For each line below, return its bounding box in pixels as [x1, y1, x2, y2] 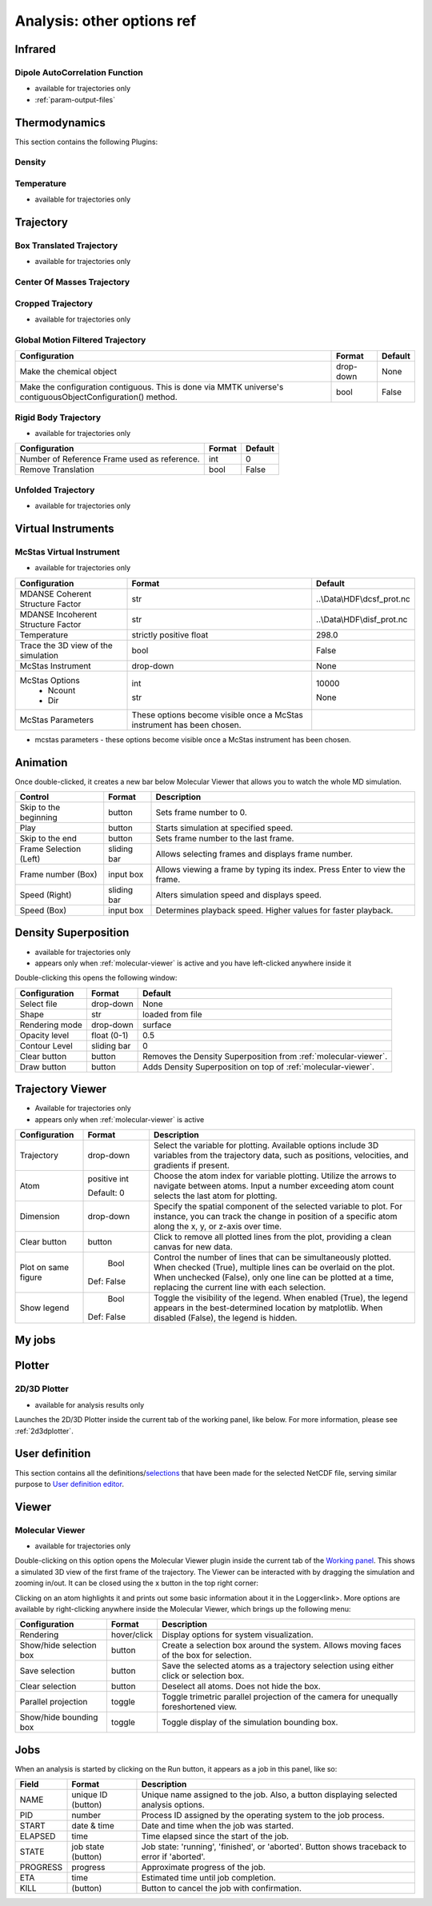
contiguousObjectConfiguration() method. [19, 392, 178, 403]
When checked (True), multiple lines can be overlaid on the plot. [153, 1262, 395, 1273]
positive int [87, 1173, 130, 1185]
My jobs [14, 1333, 56, 1347]
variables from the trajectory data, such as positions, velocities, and [153, 1150, 409, 1161]
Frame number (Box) [19, 869, 98, 880]
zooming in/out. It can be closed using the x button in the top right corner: [14, 1578, 259, 1588]
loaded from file [142, 1009, 202, 1020]
